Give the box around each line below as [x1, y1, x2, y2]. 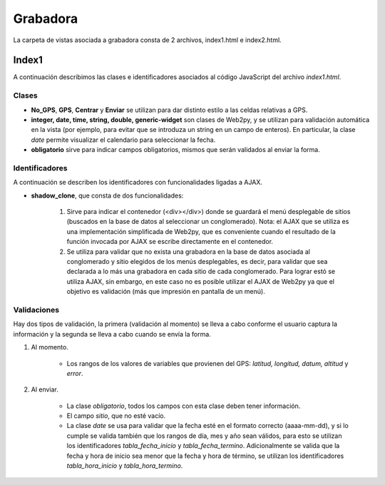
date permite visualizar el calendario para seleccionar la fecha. [31, 136, 216, 144]
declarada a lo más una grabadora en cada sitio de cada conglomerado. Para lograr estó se [66, 267, 335, 276]
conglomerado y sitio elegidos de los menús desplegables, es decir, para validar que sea [66, 257, 328, 266]
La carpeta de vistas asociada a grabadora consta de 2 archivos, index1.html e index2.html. [13, 36, 282, 44]
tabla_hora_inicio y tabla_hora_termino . [66, 461, 183, 470]
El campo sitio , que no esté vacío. [66, 412, 166, 420]
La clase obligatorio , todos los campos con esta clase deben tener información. [66, 402, 301, 410]
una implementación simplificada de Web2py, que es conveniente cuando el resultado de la [66, 227, 337, 235]
